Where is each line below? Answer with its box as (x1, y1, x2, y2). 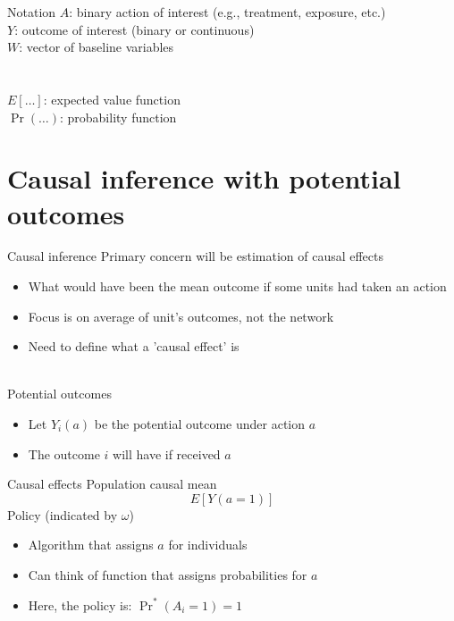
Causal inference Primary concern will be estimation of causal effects (7, 247, 384, 265)
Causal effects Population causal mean (7, 474, 217, 493)
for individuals (168, 535, 248, 554)
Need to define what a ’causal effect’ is (28, 337, 240, 356)
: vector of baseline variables (19, 38, 174, 56)
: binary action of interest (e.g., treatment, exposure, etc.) (69, 3, 386, 21)
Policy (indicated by (7, 505, 118, 524)
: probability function (59, 107, 177, 126)
